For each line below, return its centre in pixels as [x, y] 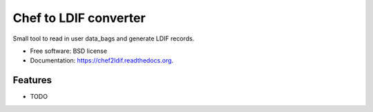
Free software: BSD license [68, 51]
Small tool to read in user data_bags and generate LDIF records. [104, 38]
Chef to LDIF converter [79, 18]
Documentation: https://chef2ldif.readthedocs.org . [102, 60]
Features [32, 80]
